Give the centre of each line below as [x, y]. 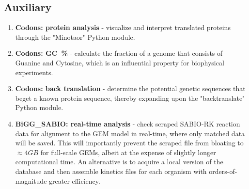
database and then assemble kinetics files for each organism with [111, 171]
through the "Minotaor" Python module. [75, 37]
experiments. [34, 72]
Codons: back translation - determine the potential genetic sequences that [130, 88]
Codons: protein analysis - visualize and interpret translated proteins [123, 27]
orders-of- [223, 171]
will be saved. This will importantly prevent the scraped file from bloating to [129, 143]
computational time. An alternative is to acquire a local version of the [119, 162]
